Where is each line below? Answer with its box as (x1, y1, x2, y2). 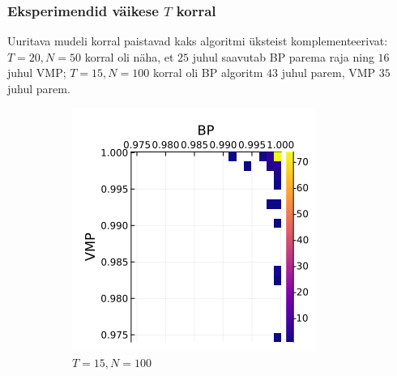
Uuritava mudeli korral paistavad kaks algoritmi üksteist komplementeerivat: (7, 32, 388, 49)
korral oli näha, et (84, 48, 174, 65)
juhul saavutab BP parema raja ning (192, 48, 374, 65)
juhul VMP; (7, 64, 66, 81)
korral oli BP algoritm (152, 64, 263, 81)
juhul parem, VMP (281, 64, 376, 81)
